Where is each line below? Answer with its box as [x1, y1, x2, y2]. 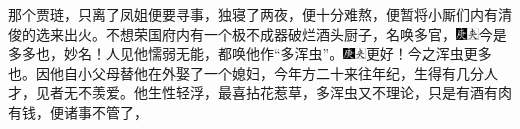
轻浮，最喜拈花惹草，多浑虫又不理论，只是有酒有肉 [175, 82, 512, 103]
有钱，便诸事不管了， [8, 101, 148, 122]
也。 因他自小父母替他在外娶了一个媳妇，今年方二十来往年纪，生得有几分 [8, 62, 484, 83]
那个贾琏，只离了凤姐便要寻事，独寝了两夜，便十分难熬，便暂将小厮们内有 [8, 4, 498, 24]
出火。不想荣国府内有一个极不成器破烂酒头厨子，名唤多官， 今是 [63, 23, 507, 44]
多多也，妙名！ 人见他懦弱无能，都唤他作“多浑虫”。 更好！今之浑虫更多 [8, 43, 492, 64]
